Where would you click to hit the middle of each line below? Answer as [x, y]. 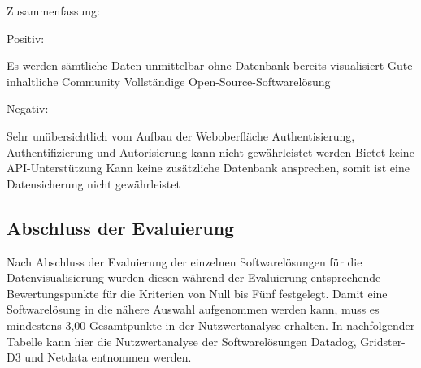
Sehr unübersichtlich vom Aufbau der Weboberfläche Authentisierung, [181, 135]
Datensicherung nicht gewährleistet [93, 183]
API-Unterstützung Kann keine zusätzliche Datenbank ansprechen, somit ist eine [208, 168]
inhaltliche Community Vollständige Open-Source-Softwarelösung [169, 81]
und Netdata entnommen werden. [108, 357]
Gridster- [383, 341]
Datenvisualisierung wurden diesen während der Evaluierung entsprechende [194, 277]
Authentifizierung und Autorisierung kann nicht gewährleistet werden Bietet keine [210, 152]
